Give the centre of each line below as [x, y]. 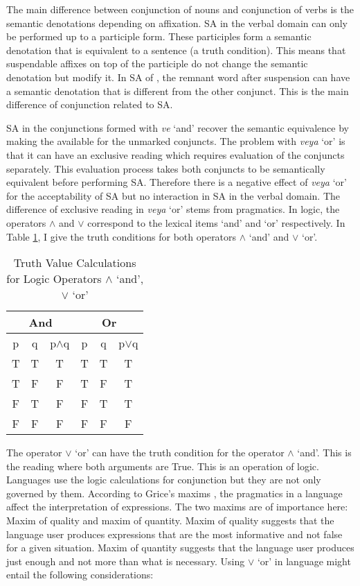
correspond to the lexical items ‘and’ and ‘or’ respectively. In [216, 222]
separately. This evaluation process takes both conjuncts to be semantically [166, 168]
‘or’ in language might [304, 561]
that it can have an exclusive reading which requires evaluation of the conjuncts [175, 154]
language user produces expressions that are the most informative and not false [174, 534]
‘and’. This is [324, 453]
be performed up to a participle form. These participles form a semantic [159, 36]
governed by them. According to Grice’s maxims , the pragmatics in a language [174, 493]
